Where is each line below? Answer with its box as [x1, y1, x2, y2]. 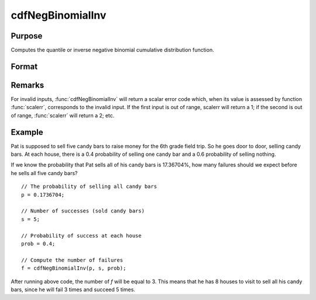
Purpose [11, 31, 43, 41]
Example [11, 127, 43, 137]
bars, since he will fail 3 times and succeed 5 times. [11, 286, 136, 293]
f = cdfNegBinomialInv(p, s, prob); [21, 265, 126, 271]
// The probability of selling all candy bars [21, 183, 157, 190]
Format [11, 61, 38, 71]
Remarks [11, 80, 44, 90]
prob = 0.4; [21, 240, 56, 247]
